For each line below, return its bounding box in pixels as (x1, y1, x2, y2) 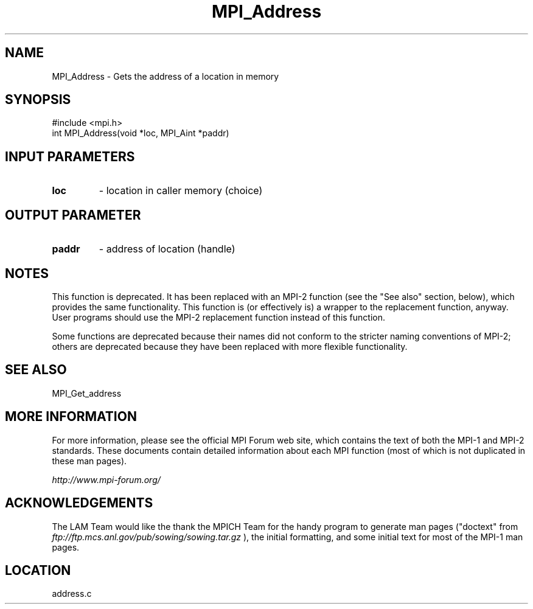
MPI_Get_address (52, 388, 122, 398)
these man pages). (52, 455, 127, 466)
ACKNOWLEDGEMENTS (5, 495, 153, 511)
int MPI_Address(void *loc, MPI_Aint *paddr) (52, 128, 229, 139)
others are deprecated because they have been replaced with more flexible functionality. (52, 341, 408, 352)
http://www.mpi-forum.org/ (52, 474, 161, 485)
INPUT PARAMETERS (5, 148, 135, 164)
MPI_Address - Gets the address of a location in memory (52, 71, 279, 82)
